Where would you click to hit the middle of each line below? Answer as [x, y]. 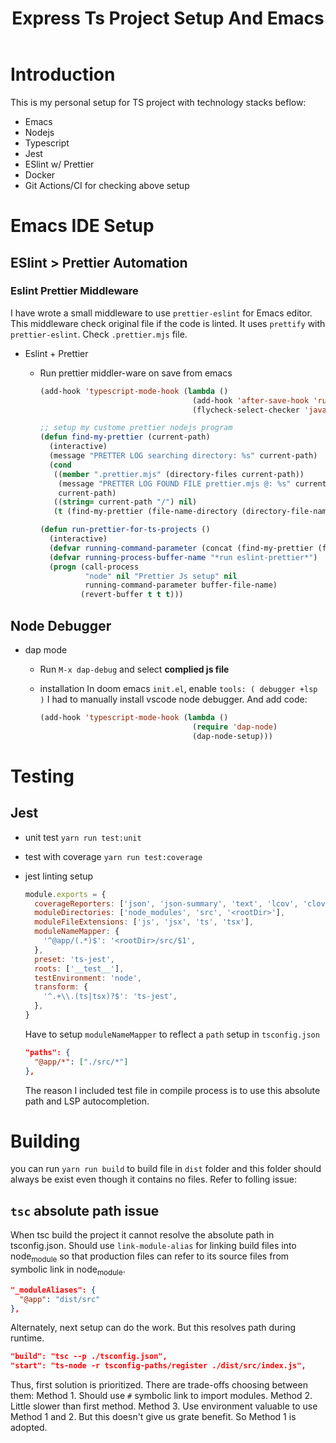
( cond [60, 465]
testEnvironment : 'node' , [88, 978]
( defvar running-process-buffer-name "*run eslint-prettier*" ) [183, 557]
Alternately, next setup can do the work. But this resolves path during [153, 1328]
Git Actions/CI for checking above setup [107, 185]
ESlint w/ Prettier [59, 164]
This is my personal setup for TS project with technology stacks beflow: [158, 102]
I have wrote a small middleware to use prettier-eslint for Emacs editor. [161, 313]
